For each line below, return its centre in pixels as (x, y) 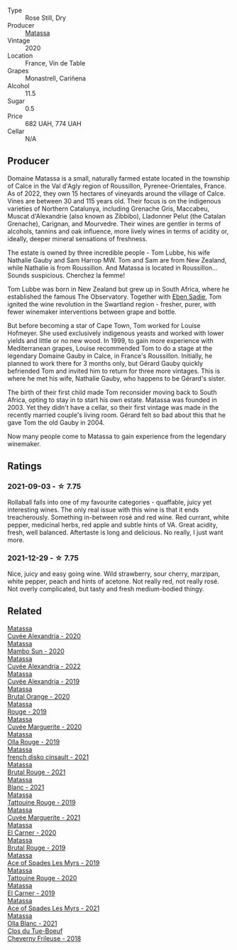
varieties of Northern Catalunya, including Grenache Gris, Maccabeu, (109, 209)
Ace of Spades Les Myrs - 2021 (54, 908)
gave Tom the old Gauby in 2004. (56, 422)
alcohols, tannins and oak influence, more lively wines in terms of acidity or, (118, 231)
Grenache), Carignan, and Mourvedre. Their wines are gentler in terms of (114, 223)
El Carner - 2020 (32, 833)
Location (20, 56)
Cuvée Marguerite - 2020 (45, 727)
